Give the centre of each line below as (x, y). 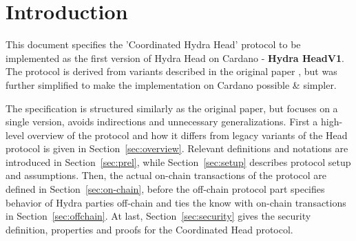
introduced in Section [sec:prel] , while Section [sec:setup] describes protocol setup (178, 161)
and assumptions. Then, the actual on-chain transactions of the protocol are (166, 175)
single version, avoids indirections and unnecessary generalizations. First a (162, 122)
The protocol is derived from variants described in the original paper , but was (171, 71)
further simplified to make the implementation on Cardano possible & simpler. (171, 84)
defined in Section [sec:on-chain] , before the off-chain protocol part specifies (165, 189)
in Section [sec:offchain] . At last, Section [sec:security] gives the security (158, 216)
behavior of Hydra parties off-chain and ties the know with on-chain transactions (176, 202)
